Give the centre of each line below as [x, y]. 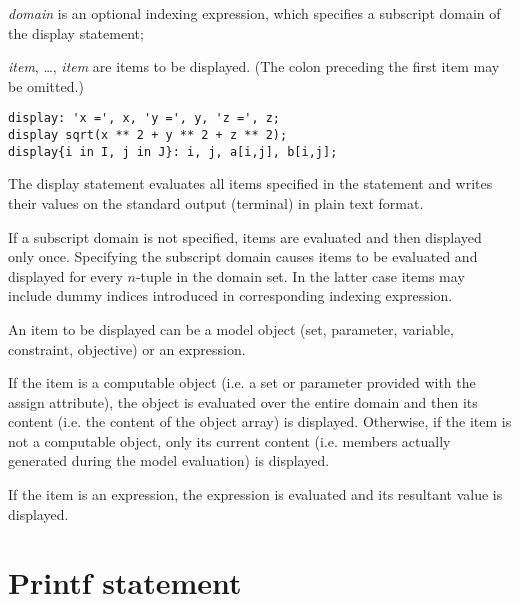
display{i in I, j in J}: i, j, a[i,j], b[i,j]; [173, 151]
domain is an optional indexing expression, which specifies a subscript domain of [254, 13]
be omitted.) [46, 85]
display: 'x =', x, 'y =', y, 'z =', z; [144, 118]
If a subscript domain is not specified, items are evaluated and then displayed [245, 236]
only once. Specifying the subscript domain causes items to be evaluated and [243, 256]
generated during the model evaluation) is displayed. [169, 460]
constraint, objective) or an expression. [127, 348]
